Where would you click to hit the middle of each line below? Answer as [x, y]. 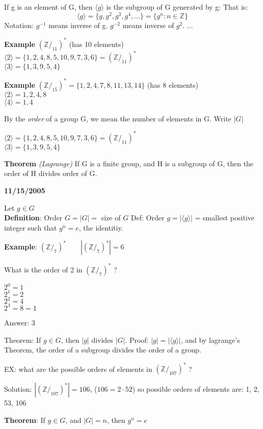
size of [111, 218]
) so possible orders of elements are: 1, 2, [196, 389]
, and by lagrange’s [210, 339]
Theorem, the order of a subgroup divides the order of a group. [103, 350]
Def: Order [148, 218]
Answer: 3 [20, 322]
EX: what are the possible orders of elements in [78, 369]
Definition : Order [33, 218]
